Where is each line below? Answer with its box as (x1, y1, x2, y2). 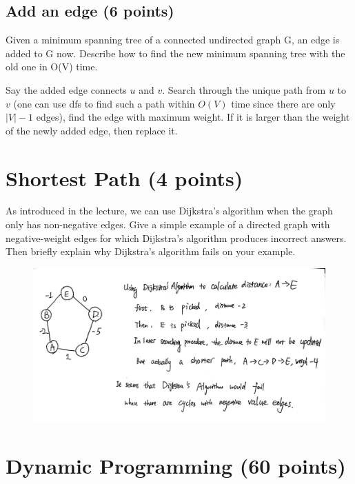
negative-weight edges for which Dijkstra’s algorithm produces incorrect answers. (6, 230, 347, 245)
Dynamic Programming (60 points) (6, 452, 346, 480)
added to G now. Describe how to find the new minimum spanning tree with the (6, 46, 345, 60)
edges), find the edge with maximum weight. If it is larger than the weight (36, 110, 350, 124)
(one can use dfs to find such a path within (13, 96, 195, 110)
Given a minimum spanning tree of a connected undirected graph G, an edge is (6, 32, 340, 47)
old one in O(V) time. (6, 59, 98, 74)
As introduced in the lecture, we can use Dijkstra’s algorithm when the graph (6, 203, 333, 218)
